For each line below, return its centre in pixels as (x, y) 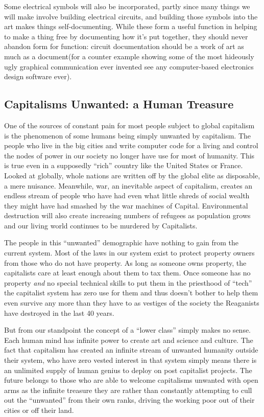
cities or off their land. (39, 410)
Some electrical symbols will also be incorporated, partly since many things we (127, 6)
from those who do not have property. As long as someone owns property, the (125, 262)
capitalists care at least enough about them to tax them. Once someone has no (127, 273)
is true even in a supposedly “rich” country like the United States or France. (124, 165)
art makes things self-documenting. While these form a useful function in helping (131, 26)
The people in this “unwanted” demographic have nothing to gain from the (122, 242)
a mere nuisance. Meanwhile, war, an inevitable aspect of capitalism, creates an (128, 185)
